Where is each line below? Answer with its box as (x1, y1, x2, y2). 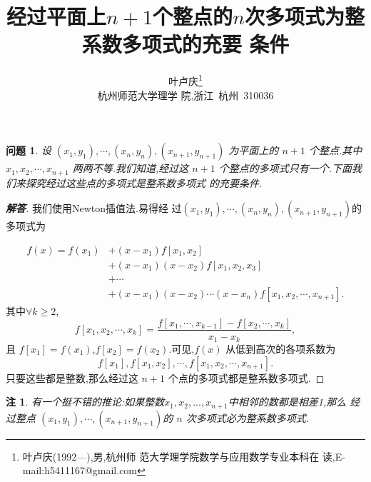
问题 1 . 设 (6, 143, 51, 158)
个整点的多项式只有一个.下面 (218, 161, 352, 176)
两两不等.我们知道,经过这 (72, 161, 189, 176)
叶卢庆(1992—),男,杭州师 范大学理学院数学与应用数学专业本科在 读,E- (22, 448, 345, 463)
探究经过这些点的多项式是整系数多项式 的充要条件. (25, 175, 263, 190)
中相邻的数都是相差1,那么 (228, 394, 347, 409)
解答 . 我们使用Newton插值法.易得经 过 (6, 201, 182, 216)
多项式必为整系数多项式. (195, 410, 309, 425)
